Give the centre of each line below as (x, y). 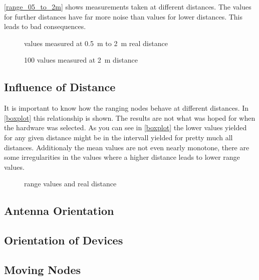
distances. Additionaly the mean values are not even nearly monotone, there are (127, 147)
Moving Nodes (42, 269)
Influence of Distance (60, 87)
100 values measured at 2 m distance (81, 60)
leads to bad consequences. (45, 26)
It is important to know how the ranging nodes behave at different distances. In (126, 108)
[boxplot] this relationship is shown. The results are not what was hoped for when (130, 117)
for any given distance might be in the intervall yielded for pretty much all (118, 137)
